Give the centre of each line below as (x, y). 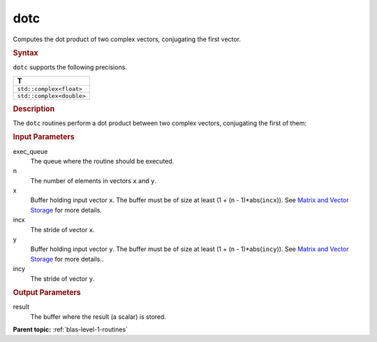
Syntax (25, 52)
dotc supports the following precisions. (70, 67)
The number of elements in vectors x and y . (94, 180)
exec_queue (30, 151)
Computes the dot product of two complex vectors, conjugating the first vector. (127, 39)
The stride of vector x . (62, 229)
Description (34, 108)
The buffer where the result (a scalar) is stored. (98, 316)
